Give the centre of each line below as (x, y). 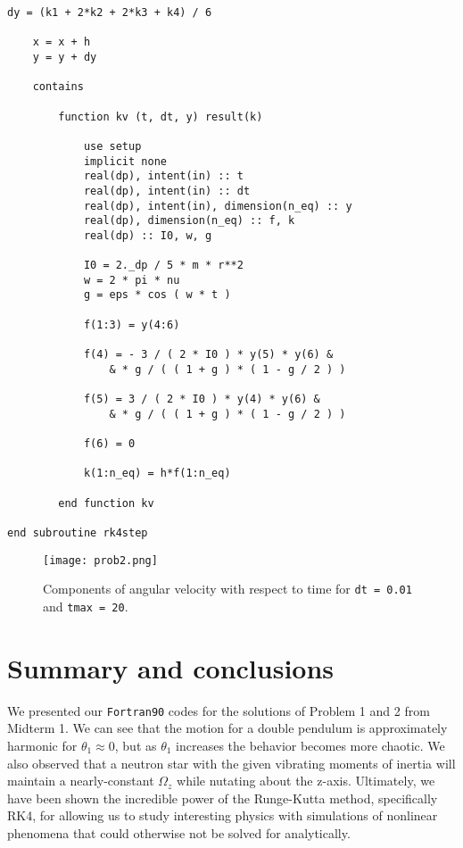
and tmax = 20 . (86, 606)
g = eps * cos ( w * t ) (157, 295)
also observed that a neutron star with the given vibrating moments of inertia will (231, 763)
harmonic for (42, 745)
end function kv (106, 503)
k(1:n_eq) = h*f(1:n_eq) (157, 474)
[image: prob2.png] (100, 560)
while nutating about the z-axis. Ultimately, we (306, 781)
